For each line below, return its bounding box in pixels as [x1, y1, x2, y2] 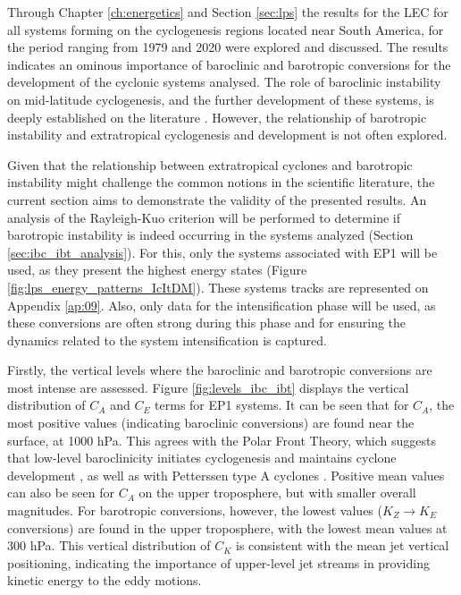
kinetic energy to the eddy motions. [7, 571, 202, 590]
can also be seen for [7, 483, 114, 502]
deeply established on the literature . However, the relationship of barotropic [7, 107, 427, 126]
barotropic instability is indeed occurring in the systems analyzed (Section [7, 225, 414, 244]
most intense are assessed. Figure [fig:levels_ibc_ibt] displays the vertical [7, 378, 409, 396]
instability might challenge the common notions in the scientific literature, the [7, 173, 435, 191]
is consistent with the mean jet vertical [236, 536, 449, 555]
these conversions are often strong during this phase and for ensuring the [7, 313, 407, 332]
